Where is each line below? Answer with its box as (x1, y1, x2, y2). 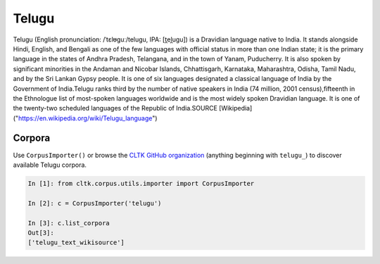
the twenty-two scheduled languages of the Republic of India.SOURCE (13, 104, 218, 113)
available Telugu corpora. (13, 161, 87, 169)
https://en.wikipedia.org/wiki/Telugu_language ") (18, 113, 158, 122)
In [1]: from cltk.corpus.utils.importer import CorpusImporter (27, 180, 255, 187)
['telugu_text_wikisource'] (27, 239, 125, 246)
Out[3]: (27, 229, 54, 237)
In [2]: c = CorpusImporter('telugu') (27, 199, 162, 207)
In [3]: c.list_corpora (27, 219, 110, 227)
